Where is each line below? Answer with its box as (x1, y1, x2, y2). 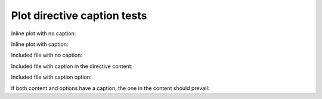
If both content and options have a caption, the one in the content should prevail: (11, 84, 210, 92)
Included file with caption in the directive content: (11, 63, 133, 70)
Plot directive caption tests (11, 9, 147, 22)
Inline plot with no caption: (11, 30, 76, 37)
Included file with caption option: (11, 73, 92, 81)
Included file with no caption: (11, 51, 83, 59)
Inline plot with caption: (11, 41, 69, 48)
